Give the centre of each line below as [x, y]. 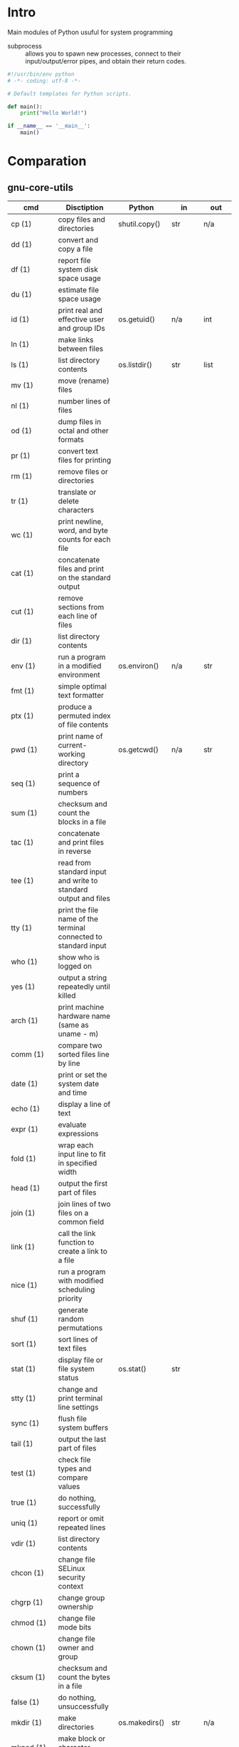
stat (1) [23, 1369]
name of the [78, 919]
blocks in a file [82, 822]
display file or [80, 1360]
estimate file [79, 290]
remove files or [83, 472]
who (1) [24, 962]
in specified [78, 1163]
